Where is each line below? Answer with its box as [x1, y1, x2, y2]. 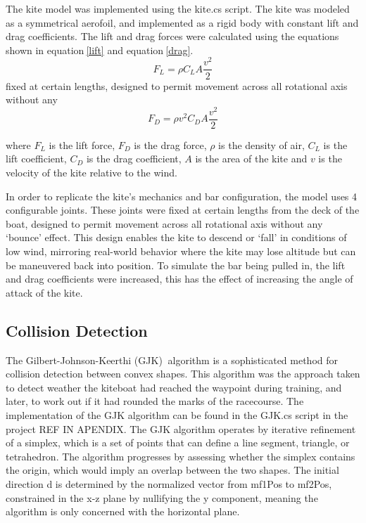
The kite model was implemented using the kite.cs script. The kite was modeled [6, 1, 350, 15]
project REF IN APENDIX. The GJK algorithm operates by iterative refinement [6, 421, 356, 436]
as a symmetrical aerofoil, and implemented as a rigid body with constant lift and [6, 15, 359, 30]
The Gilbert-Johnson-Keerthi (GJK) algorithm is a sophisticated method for [6, 352, 339, 367]
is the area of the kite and [195, 151, 308, 166]
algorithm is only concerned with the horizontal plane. [6, 504, 240, 519]
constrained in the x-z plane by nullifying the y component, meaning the [6, 490, 318, 505]
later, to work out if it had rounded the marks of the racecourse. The [6, 394, 304, 408]
